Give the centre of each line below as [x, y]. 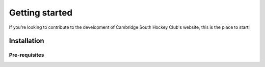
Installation [26, 41]
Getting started [41, 13]
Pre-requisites [26, 55]
